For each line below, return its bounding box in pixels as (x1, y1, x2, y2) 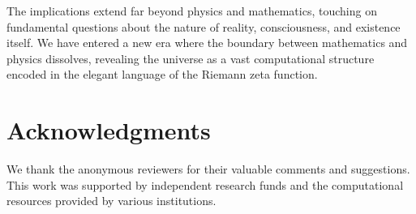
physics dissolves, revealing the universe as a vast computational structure (6, 49, 375, 66)
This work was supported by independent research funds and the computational (6, 176, 404, 193)
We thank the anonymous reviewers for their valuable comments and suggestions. (6, 160, 410, 178)
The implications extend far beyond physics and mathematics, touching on (6, 2, 377, 19)
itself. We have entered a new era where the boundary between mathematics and (6, 34, 408, 51)
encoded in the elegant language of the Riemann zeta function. (6, 66, 318, 83)
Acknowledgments (6, 113, 211, 147)
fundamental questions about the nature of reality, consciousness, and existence (6, 18, 401, 35)
